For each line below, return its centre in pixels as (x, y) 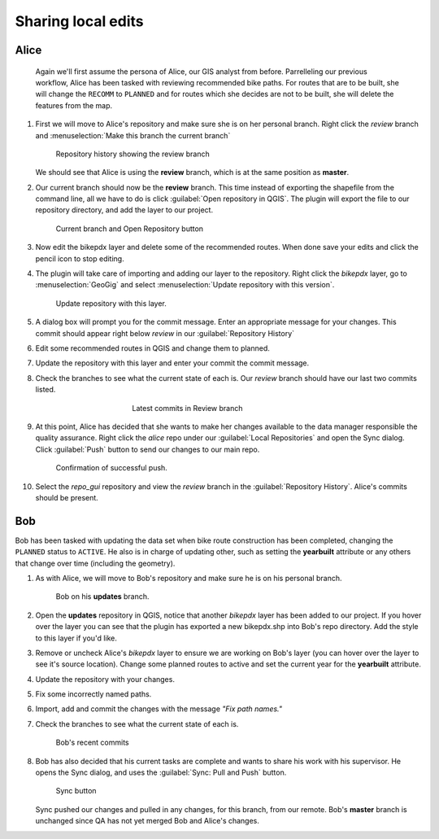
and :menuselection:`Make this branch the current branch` (133, 135)
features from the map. (74, 105)
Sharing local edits (79, 21)
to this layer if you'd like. (76, 638)
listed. (46, 390)
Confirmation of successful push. (112, 468)
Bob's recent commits (92, 743)
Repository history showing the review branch (133, 154)
